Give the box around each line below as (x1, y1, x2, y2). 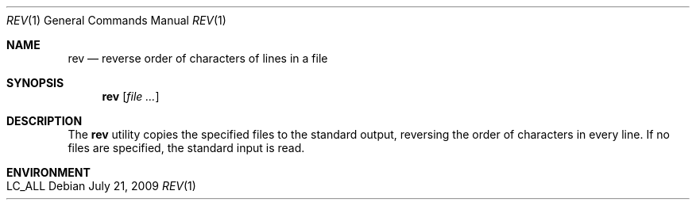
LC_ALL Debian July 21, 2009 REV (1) (6, 179, 196, 193)
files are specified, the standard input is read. (68, 141, 305, 154)
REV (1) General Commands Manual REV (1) (6, 13, 226, 27)
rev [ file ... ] (102, 90, 160, 103)
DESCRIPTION (6, 114, 83, 128)
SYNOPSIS (6, 76, 64, 90)
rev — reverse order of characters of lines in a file (68, 51, 328, 65)
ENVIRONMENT (6, 166, 91, 179)
